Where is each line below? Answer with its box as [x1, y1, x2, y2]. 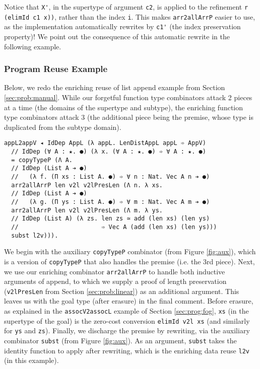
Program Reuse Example [4, 62, 108, 75]
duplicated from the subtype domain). [4, 121, 121, 132]
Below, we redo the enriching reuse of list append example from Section [4, 82, 225, 93]
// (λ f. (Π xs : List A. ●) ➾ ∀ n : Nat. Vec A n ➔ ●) [11, 173, 210, 180]
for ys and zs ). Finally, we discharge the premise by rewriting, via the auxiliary [4, 325, 250, 336]
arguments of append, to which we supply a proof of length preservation [4, 276, 227, 286]
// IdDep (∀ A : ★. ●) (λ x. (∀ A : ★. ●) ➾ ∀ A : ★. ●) [11, 148, 206, 155]
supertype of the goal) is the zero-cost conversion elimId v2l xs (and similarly [4, 315, 250, 326]
